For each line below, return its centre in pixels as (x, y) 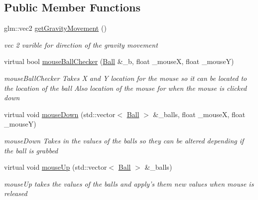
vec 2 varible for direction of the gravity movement (81, 44)
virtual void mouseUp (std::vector (56, 167)
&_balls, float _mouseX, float (199, 114)
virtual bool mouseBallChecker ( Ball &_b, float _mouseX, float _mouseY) (119, 61)
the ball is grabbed (31, 150)
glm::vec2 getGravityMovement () (55, 28)
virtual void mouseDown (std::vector (60, 114)
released (16, 193)
